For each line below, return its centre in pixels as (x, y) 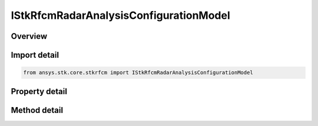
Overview (29, 36)
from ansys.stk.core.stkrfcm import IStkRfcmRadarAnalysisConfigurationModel (138, 73)
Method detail (37, 110)
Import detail (35, 55)
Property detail (39, 91)
